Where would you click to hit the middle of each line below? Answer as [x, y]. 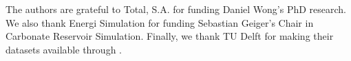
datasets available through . [64, 49]
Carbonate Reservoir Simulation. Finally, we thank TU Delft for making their [170, 36]
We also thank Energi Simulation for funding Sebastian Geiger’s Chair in [160, 22]
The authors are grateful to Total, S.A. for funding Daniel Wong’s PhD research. [176, 9]
